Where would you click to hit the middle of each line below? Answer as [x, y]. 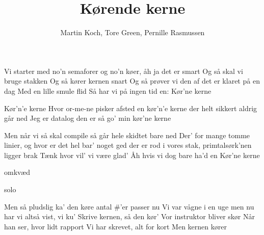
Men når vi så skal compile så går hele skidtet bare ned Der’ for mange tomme [127, 135]
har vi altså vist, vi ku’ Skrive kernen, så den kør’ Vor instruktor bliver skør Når [129, 216]
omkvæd [17, 172]
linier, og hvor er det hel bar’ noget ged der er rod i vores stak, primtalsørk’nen [128, 145]
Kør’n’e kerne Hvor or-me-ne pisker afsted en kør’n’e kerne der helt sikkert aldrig [131, 108]
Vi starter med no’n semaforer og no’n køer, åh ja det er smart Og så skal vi [124, 71]
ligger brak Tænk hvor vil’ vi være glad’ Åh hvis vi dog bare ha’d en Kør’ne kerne [132, 155]
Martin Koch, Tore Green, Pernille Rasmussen [133, 32]
